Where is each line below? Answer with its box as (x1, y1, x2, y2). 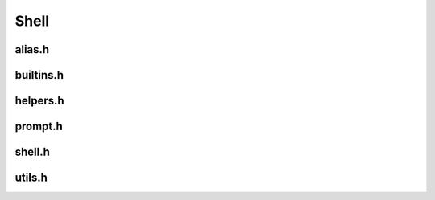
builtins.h (14, 68, 64, 82)
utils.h (14, 171, 48, 185)
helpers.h (14, 94, 64, 108)
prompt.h (14, 120, 64, 133)
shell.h (14, 145, 50, 159)
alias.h (14, 43, 50, 56)
